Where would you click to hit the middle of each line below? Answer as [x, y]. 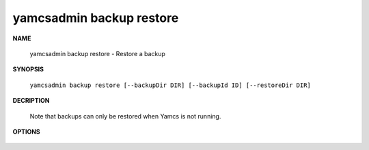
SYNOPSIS [28, 69]
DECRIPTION [31, 101]
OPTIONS [26, 132]
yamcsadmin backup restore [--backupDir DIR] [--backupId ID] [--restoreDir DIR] [170, 85]
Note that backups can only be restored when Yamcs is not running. [125, 116]
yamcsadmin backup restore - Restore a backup [97, 53]
